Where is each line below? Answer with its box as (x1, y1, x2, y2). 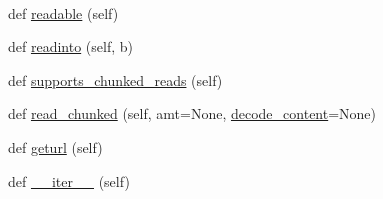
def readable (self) (8, 2, 119, 23)
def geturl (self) (8, 136, 103, 157)
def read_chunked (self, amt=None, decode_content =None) (8, 103, 377, 124)
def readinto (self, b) (8, 36, 133, 57)
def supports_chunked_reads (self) (8, 69, 223, 90)
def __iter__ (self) (8, 170, 130, 191)
